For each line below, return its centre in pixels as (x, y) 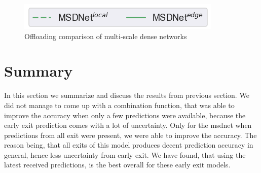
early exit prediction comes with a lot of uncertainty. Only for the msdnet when (128, 125)
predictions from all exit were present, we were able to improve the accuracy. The (130, 135)
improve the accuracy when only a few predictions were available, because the (125, 115)
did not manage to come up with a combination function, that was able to (119, 105)
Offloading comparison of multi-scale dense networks (106, 36)
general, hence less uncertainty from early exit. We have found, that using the (125, 154)
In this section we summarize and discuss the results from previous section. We (127, 95)
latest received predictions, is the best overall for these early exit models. (117, 165)
